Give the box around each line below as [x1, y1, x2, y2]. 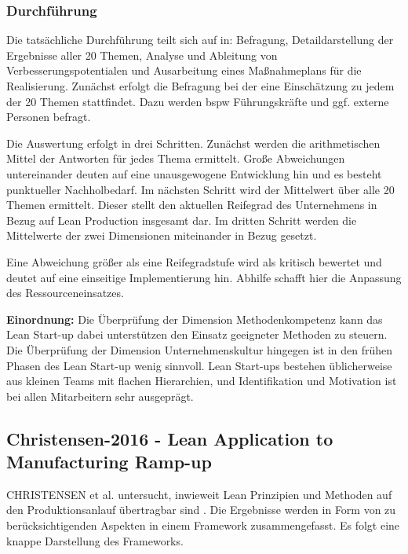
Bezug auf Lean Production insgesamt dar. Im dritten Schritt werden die [6, 211, 357, 228]
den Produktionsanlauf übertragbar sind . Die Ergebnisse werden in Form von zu [6, 501, 396, 518]
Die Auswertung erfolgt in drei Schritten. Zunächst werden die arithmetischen [6, 134, 381, 151]
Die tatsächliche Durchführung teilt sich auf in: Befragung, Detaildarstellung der [6, 31, 394, 48]
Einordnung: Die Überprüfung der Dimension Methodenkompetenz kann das [6, 310, 383, 327]
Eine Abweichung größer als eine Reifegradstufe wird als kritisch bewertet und [6, 253, 382, 270]
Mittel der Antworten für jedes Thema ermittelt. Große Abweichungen [6, 150, 345, 167]
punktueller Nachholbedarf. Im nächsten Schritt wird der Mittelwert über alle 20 [6, 181, 395, 197]
